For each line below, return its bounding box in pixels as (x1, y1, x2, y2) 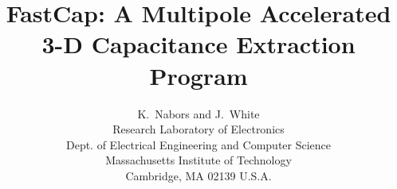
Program (149, 59, 248, 91)
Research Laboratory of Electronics (112, 121, 285, 137)
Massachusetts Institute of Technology (105, 152, 292, 168)
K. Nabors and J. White (137, 105, 260, 121)
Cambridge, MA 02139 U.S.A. (125, 167, 272, 183)
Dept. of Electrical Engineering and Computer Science (65, 136, 332, 152)
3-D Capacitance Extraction (41, 28, 356, 60)
